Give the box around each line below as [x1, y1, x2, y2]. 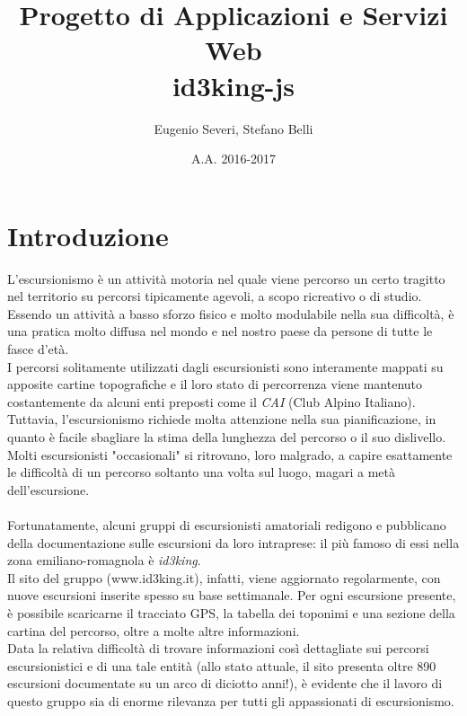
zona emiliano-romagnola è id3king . [7, 551, 201, 570]
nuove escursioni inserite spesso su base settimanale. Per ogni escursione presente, [7, 586, 456, 605]
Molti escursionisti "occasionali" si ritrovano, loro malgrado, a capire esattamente [7, 445, 453, 464]
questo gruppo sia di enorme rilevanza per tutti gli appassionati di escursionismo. [7, 691, 454, 710]
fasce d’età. [7, 340, 69, 358]
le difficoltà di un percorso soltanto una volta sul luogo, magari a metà [7, 463, 396, 482]
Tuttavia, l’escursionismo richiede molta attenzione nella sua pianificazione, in [7, 410, 436, 429]
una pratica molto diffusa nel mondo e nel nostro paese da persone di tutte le [7, 322, 433, 340]
